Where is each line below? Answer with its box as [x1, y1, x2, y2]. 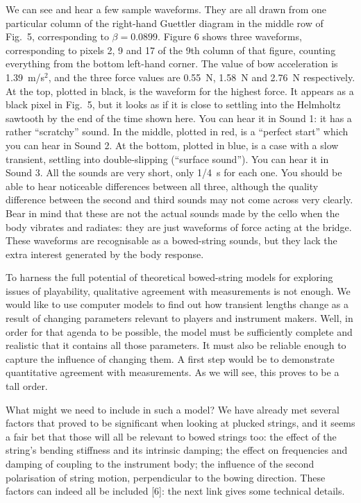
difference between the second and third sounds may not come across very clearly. [6, 192, 353, 207]
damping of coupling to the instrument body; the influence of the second [6, 457, 314, 470]
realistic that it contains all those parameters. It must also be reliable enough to [6, 338, 346, 352]
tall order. [6, 379, 48, 393]
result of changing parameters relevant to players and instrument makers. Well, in [6, 311, 353, 325]
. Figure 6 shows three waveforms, [158, 29, 302, 44]
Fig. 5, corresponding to [6, 29, 109, 44]
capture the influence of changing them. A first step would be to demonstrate [6, 351, 335, 366]
